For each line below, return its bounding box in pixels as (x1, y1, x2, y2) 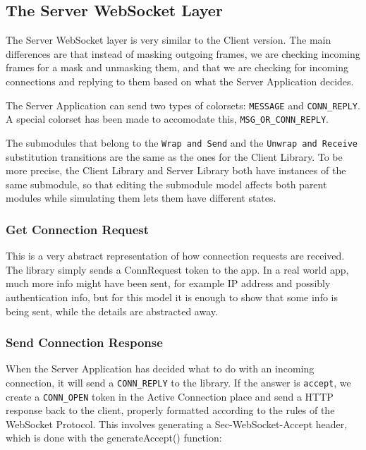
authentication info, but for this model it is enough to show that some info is (6, 289, 338, 304)
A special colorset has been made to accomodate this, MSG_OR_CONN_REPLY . (6, 111, 329, 126)
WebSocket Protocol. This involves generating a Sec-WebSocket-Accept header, (6, 416, 348, 431)
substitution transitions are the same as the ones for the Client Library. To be (6, 149, 343, 164)
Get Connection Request (6, 220, 150, 238)
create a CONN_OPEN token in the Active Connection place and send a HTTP (6, 389, 334, 403)
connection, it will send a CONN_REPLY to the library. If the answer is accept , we (6, 375, 351, 389)
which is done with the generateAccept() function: (6, 430, 222, 445)
